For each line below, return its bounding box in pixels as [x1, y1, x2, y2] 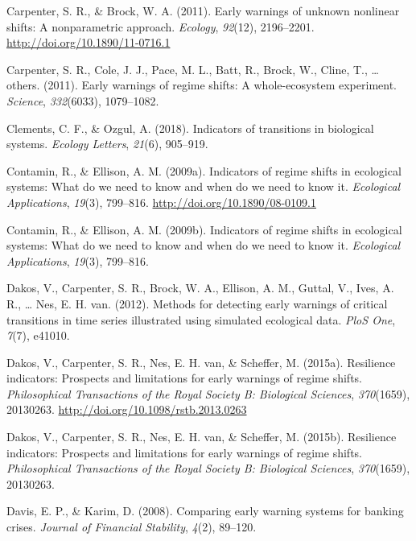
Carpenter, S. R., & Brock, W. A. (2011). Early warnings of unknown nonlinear [6, 2, 400, 19]
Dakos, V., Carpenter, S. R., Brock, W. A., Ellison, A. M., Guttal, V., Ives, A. [6, 279, 394, 296]
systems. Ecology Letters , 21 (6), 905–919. [6, 135, 208, 152]
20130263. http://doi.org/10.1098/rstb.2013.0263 [6, 401, 247, 418]
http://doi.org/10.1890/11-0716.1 [6, 34, 171, 51]
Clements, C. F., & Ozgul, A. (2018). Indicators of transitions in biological [6, 119, 374, 136]
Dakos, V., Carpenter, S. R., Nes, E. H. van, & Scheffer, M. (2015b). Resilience [6, 428, 397, 445]
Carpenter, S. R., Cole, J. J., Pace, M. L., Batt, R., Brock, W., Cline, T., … [6, 60, 379, 77]
